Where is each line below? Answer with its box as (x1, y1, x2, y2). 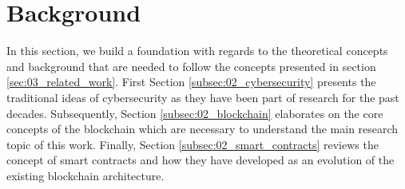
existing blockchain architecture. (6, 167, 165, 183)
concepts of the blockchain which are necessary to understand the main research (6, 120, 399, 137)
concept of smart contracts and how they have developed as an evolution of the (6, 152, 395, 168)
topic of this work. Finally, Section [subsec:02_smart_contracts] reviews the (6, 136, 379, 152)
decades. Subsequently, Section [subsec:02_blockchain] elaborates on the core (6, 104, 383, 121)
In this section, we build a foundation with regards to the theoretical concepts (6, 42, 388, 59)
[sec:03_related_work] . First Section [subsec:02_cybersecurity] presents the (6, 73, 376, 90)
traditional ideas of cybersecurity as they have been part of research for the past (6, 89, 399, 105)
